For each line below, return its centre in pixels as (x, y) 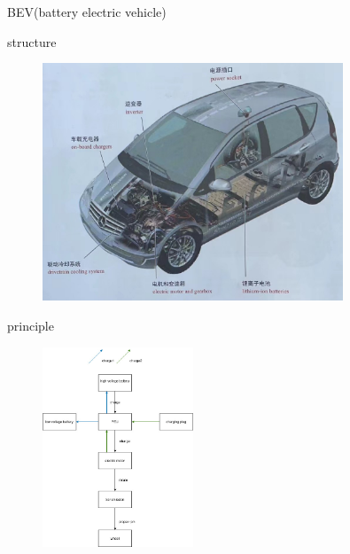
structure (32, 41)
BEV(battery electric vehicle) (87, 12)
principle (31, 326)
